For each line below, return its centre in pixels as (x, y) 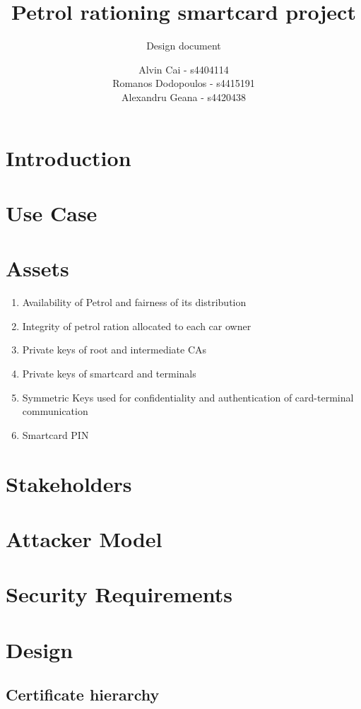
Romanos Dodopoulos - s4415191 (184, 83)
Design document (184, 46)
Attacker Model (84, 538)
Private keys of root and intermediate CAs (114, 350)
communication (55, 411)
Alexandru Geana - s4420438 (184, 96)
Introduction (69, 157)
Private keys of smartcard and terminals (109, 373)
